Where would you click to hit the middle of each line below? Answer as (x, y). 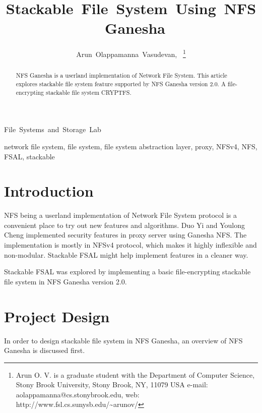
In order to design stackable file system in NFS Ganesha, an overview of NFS (123, 340)
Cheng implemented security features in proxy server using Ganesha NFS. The (125, 235)
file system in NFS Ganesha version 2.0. (65, 281)
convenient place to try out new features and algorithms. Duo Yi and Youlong (125, 225)
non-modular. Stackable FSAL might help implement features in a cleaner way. (126, 254)
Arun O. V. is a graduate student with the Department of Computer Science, (135, 374)
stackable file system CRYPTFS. (88, 92)
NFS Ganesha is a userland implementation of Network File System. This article (121, 75)
